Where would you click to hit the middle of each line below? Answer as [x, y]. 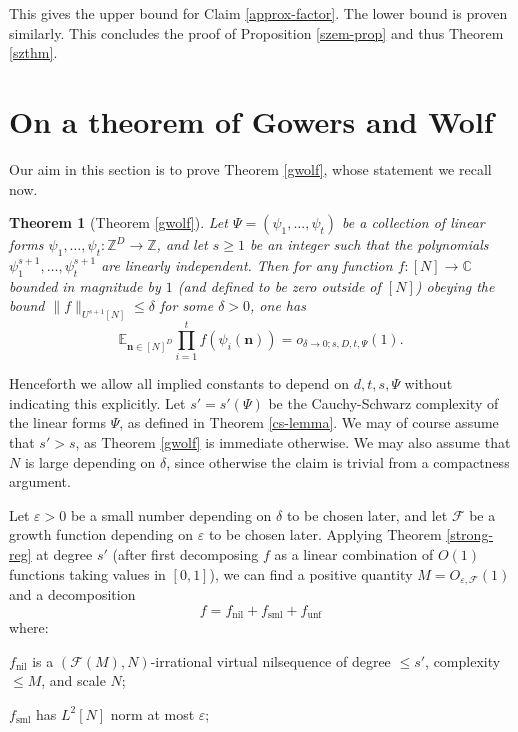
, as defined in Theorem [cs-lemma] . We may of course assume [309, 422]
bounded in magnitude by [85, 285]
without [428, 383]
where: [29, 627]
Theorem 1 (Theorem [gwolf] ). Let [118, 222]
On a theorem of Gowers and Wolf [251, 120]
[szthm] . [33, 52]
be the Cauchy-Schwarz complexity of [383, 402]
